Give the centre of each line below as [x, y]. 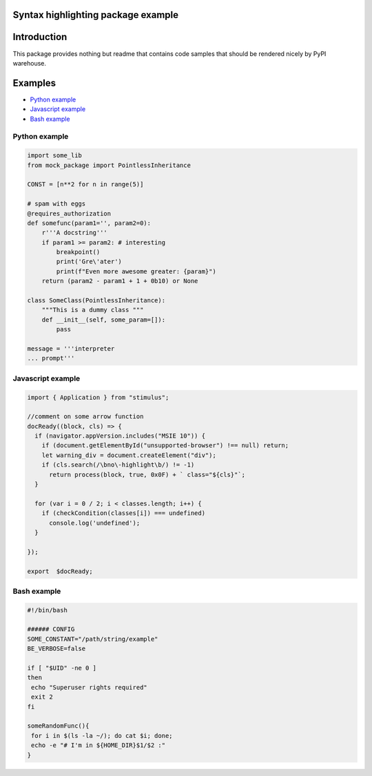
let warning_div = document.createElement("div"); [129, 455]
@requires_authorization [69, 213]
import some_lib [55, 156]
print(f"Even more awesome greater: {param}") [136, 271]
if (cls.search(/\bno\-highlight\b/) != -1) [118, 465]
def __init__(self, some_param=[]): [103, 320]
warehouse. [30, 63]
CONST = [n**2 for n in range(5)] [85, 184]
